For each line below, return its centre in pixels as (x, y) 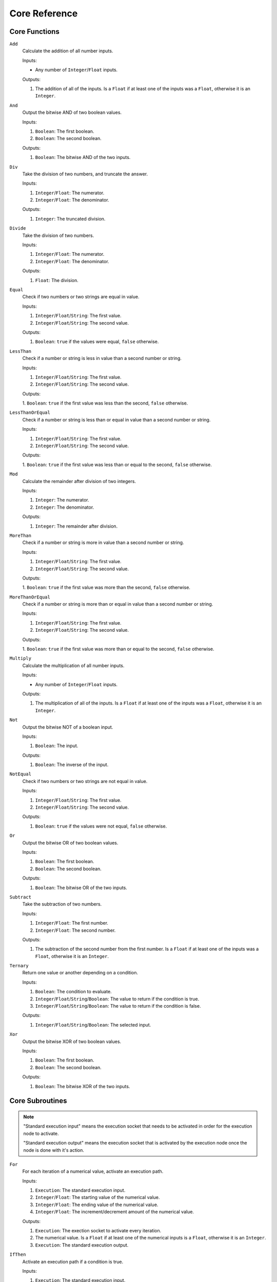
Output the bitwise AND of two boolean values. (72, 112)
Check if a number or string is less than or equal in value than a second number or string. (116, 419)
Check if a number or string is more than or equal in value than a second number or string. (118, 604)
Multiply (21, 658)
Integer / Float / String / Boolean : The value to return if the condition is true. (117, 999)
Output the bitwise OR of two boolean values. (70, 843)
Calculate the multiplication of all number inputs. (73, 665)
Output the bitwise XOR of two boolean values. (72, 1041)
